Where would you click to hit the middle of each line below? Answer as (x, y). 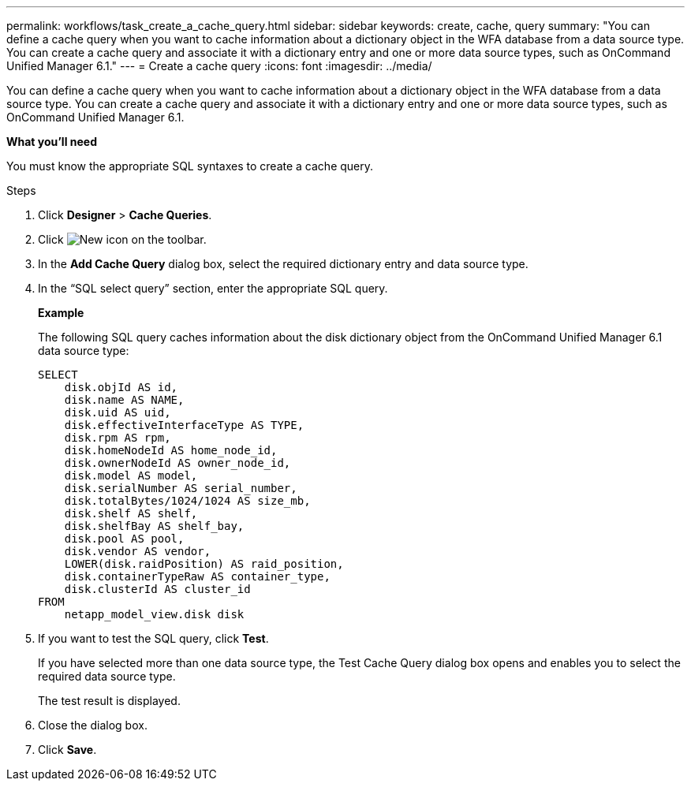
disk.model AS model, (131, 476)
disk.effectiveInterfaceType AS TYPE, (184, 425)
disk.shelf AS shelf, (131, 513)
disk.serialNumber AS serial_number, (181, 488)
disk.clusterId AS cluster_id (157, 589)
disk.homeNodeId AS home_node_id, (171, 450)
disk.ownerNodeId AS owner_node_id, (177, 463)
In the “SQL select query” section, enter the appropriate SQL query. (213, 288)
